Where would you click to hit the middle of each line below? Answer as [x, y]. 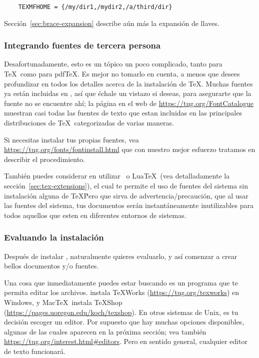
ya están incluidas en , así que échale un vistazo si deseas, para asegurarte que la [128, 93]
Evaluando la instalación [54, 237]
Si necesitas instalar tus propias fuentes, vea [71, 139]
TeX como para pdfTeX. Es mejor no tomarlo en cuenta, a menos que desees [122, 74]
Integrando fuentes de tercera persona [82, 45]
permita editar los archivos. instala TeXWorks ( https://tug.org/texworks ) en [122, 292]
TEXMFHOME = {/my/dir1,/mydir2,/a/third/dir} [95, 7]
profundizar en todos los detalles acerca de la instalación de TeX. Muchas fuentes [128, 83]
